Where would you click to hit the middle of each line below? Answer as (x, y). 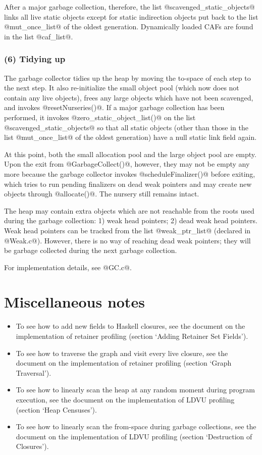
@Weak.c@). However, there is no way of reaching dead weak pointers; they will (127, 240)
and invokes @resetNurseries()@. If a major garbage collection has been (114, 107)
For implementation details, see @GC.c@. (68, 267)
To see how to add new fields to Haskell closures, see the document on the (130, 326)
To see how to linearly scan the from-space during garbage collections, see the (136, 426)
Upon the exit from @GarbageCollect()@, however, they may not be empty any (127, 164)
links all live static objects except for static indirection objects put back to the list (131, 16)
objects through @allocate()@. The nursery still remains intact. (102, 194)
